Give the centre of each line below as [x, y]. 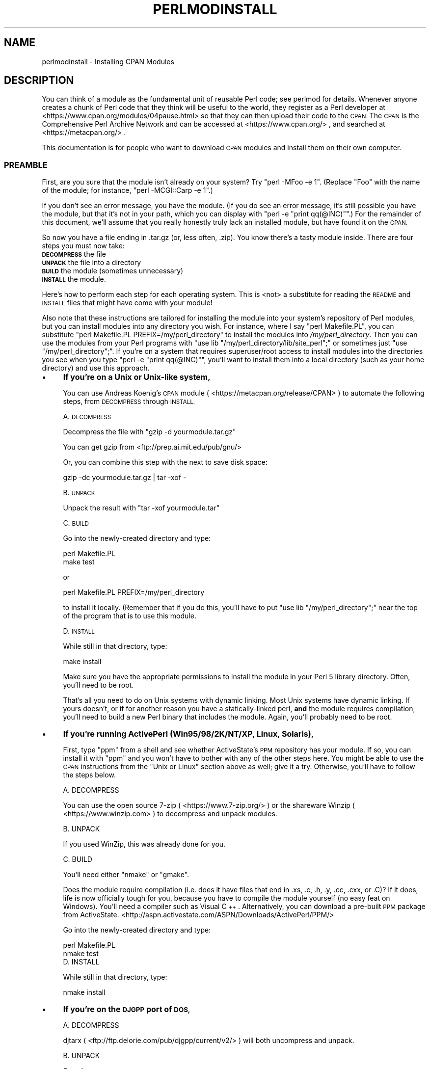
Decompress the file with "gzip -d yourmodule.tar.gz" [149, 432]
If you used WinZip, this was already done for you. [144, 844]
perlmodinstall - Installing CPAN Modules [108, 61]
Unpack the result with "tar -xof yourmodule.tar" [141, 508]
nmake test [81, 954]
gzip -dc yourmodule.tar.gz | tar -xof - [125, 478]
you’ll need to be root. [98, 685]
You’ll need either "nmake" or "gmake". [126, 875]
